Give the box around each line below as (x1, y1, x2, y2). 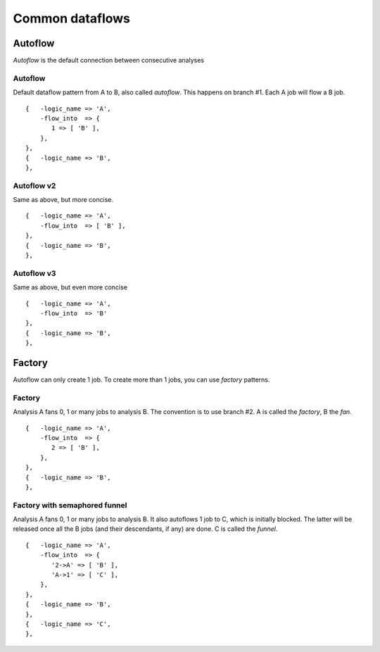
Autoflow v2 (13, 180, 56, 190)
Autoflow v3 (13, 268, 56, 278)
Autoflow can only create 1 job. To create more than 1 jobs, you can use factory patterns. (13, 375, 270, 384)
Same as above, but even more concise (13, 283, 128, 291)
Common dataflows (13, 11, 130, 26)
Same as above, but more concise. (13, 196, 114, 204)
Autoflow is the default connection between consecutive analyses (13, 56, 204, 65)
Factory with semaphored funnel (13, 500, 127, 510)
